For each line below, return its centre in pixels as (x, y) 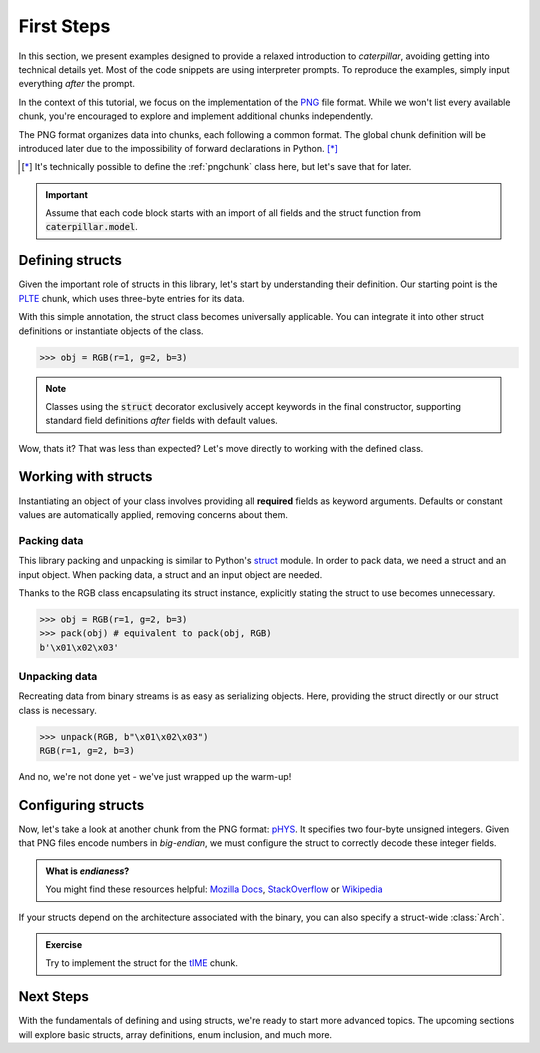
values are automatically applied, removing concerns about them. (153, 514)
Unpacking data (58, 677)
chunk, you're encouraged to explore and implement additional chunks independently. (196, 116)
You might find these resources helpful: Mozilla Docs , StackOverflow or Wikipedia (214, 889)
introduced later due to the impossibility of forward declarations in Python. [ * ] (178, 148)
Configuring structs (81, 805)
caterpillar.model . (92, 227)
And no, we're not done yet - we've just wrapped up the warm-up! (155, 777)
